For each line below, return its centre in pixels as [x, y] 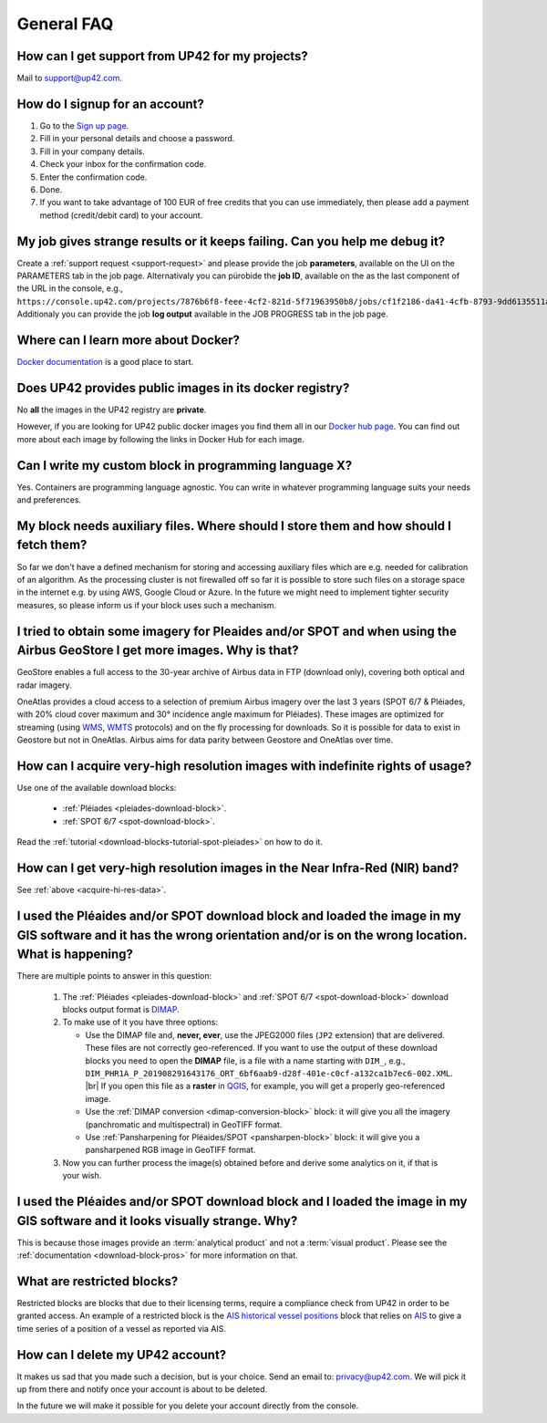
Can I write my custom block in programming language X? [185, 465]
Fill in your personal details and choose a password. [137, 139]
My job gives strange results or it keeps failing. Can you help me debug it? [231, 241]
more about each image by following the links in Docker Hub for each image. [160, 439]
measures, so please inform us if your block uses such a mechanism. [147, 605]
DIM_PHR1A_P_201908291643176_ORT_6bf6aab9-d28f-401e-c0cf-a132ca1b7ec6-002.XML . [269, 1073]
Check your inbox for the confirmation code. [123, 164]
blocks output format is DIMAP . [121, 1010]
